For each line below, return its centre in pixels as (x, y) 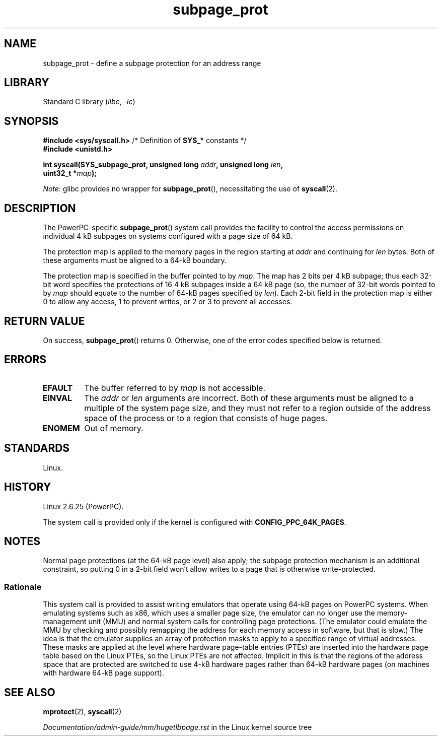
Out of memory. (114, 428)
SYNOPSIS (31, 121)
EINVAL (57, 398)
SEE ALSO (30, 692)
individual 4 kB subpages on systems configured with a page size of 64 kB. (168, 236)
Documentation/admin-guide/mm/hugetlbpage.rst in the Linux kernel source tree (177, 727)
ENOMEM (61, 428)
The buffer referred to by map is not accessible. (175, 388)
